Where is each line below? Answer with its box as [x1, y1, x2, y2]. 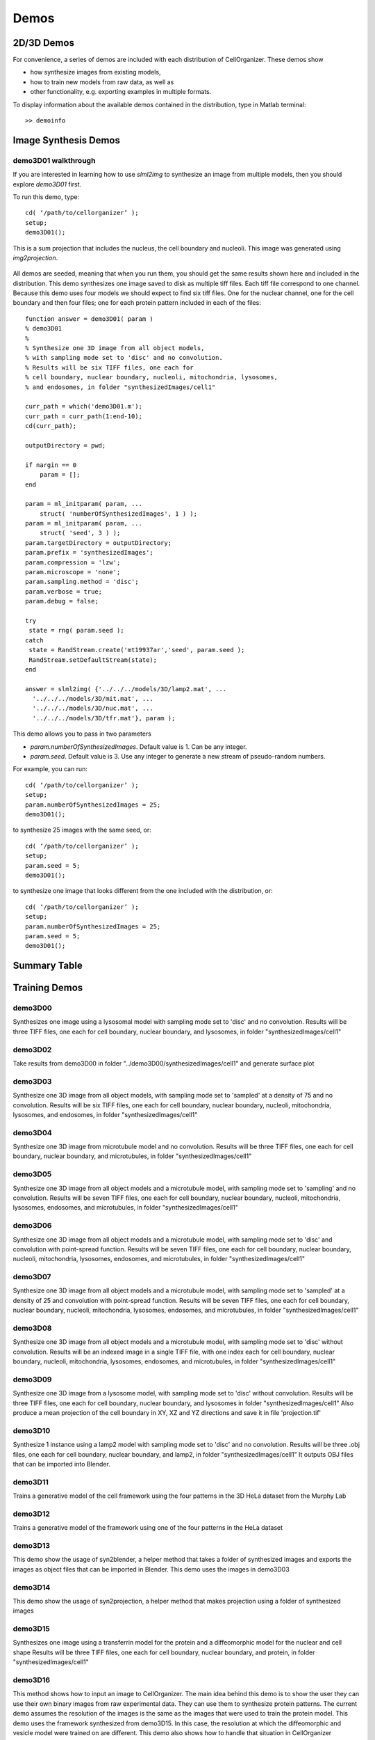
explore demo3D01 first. [12, 180, 82, 188]
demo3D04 [12, 1128, 52, 1137]
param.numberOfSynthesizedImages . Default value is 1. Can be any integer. [30, 742, 247, 751]
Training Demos [12, 982, 83, 994]
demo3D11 [12, 1477, 49, 1487]
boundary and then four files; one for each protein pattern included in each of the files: [12, 299, 262, 307]
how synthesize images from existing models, [30, 68, 161, 77]
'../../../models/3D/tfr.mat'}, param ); [32, 714, 176, 722]
